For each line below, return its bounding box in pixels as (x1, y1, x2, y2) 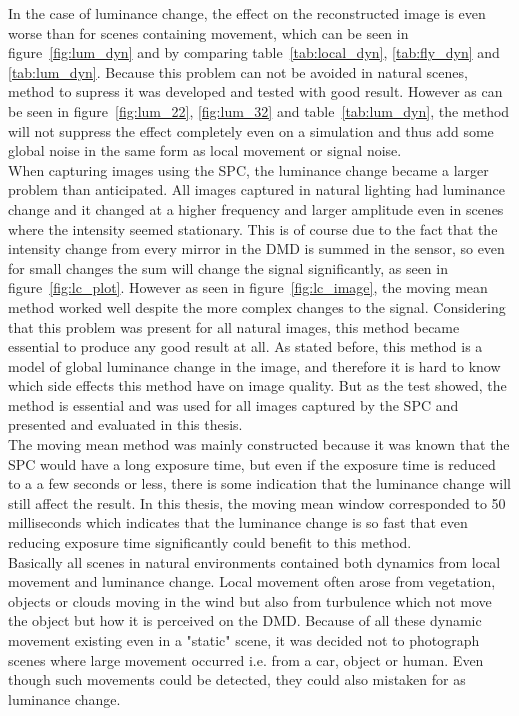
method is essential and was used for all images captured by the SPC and (8, 394, 459, 415)
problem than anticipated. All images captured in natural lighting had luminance (8, 179, 505, 200)
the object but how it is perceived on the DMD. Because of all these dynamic (8, 610, 482, 631)
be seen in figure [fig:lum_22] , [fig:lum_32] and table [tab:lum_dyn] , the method (8, 100, 510, 121)
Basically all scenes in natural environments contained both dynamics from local (8, 551, 501, 572)
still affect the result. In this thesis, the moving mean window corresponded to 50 (8, 492, 506, 513)
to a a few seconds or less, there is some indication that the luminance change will (8, 473, 511, 494)
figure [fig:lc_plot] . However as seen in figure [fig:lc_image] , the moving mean (8, 277, 488, 298)
